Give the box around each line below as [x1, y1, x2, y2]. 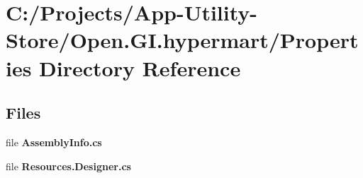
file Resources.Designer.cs [6, 158, 131, 173]
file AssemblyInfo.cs [6, 134, 102, 149]
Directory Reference [39, 53, 241, 82]
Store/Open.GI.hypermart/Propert [6, 25, 359, 54]
